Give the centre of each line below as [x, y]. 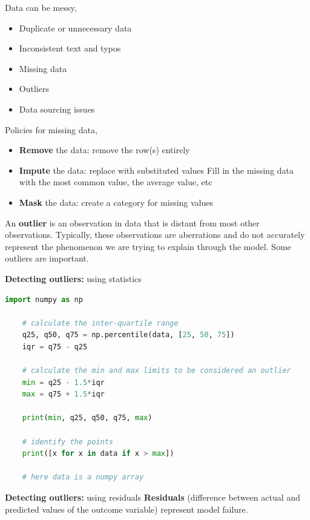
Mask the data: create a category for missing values [116, 202]
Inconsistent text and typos [70, 48]
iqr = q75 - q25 [55, 347]
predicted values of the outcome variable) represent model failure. [127, 509]
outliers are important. [47, 258]
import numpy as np [44, 299]
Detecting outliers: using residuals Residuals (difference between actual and [153, 497]
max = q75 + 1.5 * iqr [63, 394]
